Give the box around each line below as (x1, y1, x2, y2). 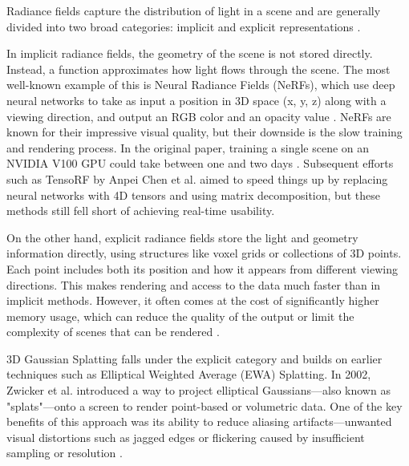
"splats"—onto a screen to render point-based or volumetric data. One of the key (6, 397, 403, 414)
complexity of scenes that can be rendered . (6, 323, 220, 340)
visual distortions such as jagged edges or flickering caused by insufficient (6, 428, 365, 445)
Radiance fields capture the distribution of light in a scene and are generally (6, 2, 381, 18)
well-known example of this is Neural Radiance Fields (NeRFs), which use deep (6, 76, 395, 93)
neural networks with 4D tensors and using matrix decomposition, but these (6, 186, 380, 203)
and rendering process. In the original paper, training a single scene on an (6, 139, 370, 156)
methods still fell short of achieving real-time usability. (6, 202, 275, 219)
